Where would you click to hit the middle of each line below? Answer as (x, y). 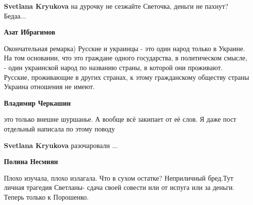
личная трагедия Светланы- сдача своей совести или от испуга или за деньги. (119, 187)
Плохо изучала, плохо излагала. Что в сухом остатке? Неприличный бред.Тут (119, 177)
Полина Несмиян (31, 161)
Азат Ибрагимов (30, 32)
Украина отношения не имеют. (49, 86)
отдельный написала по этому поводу (59, 128)
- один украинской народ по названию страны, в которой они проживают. (113, 67)
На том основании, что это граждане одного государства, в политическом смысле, (126, 58)
